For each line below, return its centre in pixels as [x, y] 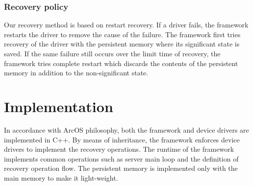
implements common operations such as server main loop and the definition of [121, 158]
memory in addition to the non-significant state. [76, 73]
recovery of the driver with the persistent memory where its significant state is [122, 44]
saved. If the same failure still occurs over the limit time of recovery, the [112, 53]
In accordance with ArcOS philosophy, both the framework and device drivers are [126, 129]
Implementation [59, 106]
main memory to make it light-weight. [61, 177]
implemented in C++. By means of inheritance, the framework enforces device [122, 139]
